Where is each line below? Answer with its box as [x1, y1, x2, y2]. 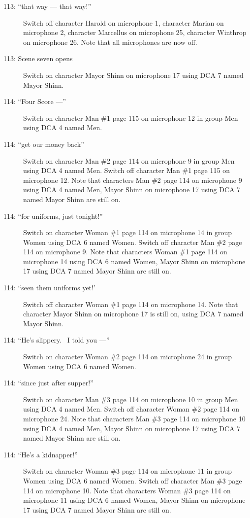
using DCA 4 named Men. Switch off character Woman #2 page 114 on [23, 404, 239, 414]
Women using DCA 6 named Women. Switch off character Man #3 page [23, 475, 242, 485]
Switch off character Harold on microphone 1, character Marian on [23, 17, 224, 28]
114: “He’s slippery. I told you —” [3, 335, 110, 345]
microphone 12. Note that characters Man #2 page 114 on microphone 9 [23, 174, 242, 185]
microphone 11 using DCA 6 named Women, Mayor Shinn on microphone [23, 495, 246, 505]
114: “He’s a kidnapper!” [3, 449, 78, 459]
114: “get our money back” [3, 138, 84, 149]
